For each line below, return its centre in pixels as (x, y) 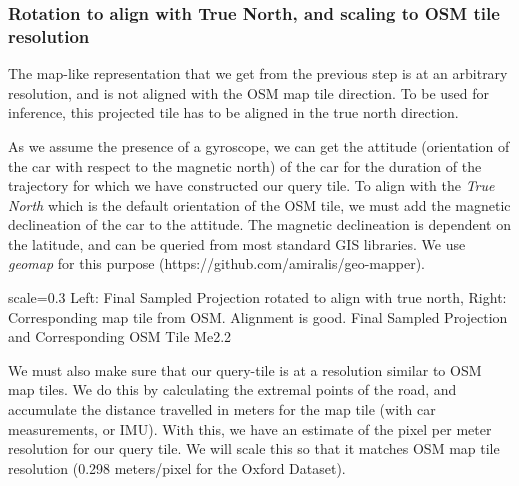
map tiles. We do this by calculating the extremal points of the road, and (232, 389)
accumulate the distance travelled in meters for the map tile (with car (222, 409)
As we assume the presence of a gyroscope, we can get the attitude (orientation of (259, 145)
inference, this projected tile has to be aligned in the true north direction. (233, 112)
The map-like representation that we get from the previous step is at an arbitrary (258, 73)
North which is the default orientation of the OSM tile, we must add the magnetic (259, 204)
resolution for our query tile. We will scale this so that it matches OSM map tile (254, 448)
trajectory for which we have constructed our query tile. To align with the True (251, 185)
